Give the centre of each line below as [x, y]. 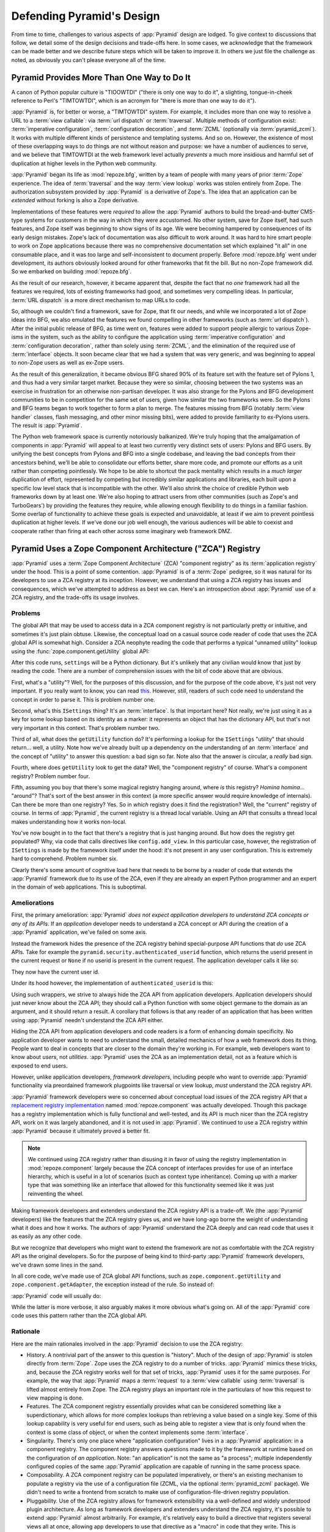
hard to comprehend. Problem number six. [65, 859]
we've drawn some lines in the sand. [57, 1265]
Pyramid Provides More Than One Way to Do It [101, 78]
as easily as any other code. [47, 1236]
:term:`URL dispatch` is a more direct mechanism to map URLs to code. [101, 300]
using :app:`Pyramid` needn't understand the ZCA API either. [87, 1020]
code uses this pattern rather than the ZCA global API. [79, 1316]
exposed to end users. [39, 1066]
